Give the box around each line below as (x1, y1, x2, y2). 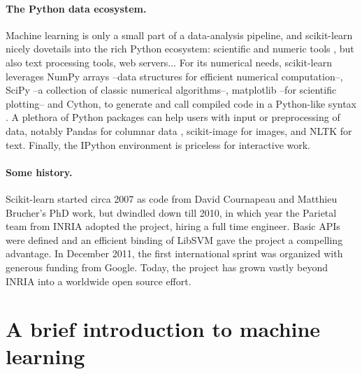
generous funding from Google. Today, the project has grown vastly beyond (6, 259, 328, 274)
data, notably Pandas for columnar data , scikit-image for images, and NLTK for (6, 123, 352, 138)
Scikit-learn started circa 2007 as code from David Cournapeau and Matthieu (6, 191, 338, 206)
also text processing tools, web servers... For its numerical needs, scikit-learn (6, 55, 332, 69)
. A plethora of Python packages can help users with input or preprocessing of (6, 110, 340, 124)
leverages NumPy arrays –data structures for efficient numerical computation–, (6, 69, 343, 83)
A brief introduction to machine (6, 315, 321, 343)
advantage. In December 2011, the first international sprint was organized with (6, 246, 343, 261)
